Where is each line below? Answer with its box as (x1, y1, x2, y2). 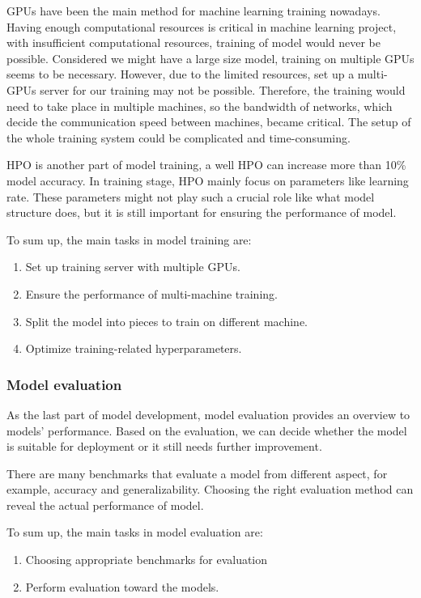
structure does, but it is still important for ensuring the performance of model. (6, 204, 397, 221)
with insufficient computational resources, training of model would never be (6, 34, 381, 51)
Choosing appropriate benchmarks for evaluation (25, 551, 268, 568)
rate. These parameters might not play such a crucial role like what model (6, 188, 375, 205)
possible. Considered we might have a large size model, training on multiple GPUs (6, 49, 415, 66)
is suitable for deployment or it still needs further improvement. (6, 438, 322, 455)
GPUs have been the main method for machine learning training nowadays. (6, 2, 381, 19)
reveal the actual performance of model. (6, 496, 204, 513)
